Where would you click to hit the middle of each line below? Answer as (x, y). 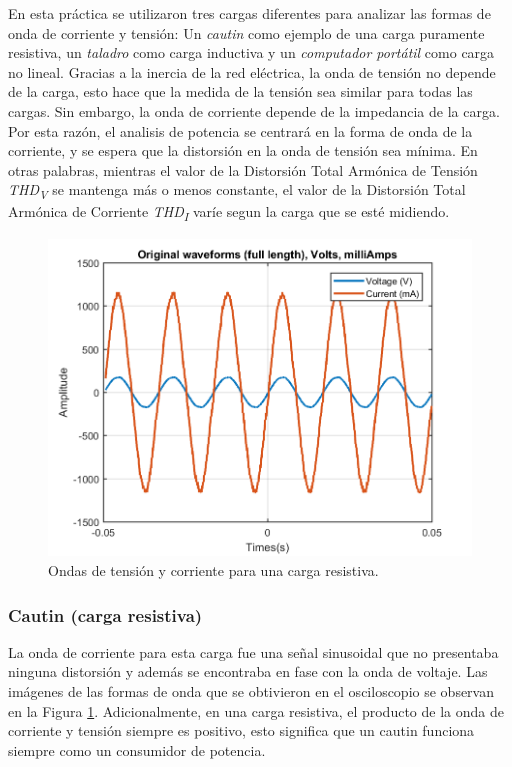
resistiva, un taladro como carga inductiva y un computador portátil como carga (251, 52)
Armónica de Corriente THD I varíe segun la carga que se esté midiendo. (229, 213)
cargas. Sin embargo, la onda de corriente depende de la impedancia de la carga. (254, 110)
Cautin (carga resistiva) (105, 614)
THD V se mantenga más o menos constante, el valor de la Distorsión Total (237, 191)
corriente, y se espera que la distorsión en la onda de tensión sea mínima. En (243, 150)
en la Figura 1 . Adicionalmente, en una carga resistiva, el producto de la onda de (256, 710)
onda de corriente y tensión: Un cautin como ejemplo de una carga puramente (246, 32)
